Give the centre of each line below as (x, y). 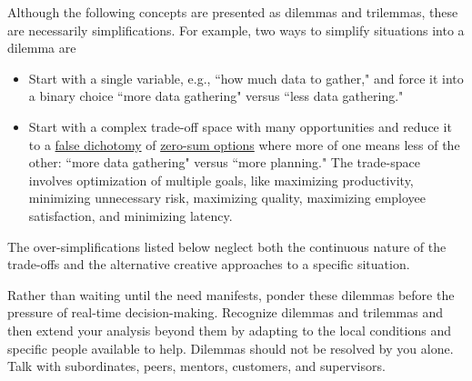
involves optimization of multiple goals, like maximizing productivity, (221, 180)
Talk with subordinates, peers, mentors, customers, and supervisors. (196, 366)
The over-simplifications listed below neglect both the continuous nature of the (227, 246)
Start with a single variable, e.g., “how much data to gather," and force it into (246, 78)
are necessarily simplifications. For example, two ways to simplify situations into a (236, 30)
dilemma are (42, 48)
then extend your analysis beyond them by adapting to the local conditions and (229, 330)
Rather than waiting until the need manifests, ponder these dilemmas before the (231, 294)
